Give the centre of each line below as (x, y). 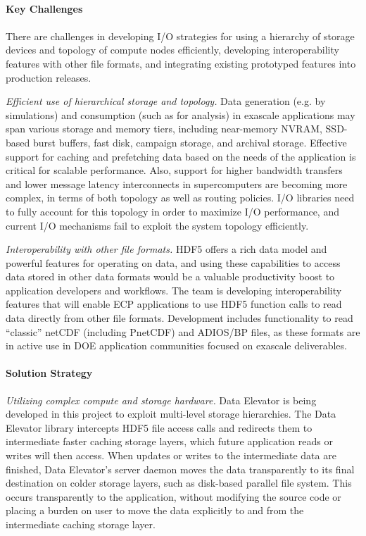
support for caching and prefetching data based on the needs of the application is (181, 156)
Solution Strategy (49, 373)
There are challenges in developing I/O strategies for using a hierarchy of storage (180, 36)
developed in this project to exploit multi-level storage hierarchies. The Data (171, 414)
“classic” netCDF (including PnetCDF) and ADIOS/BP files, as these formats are (183, 331)
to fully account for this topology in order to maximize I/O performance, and (172, 211)
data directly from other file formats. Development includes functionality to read (179, 318)
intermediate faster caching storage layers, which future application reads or (169, 441)
